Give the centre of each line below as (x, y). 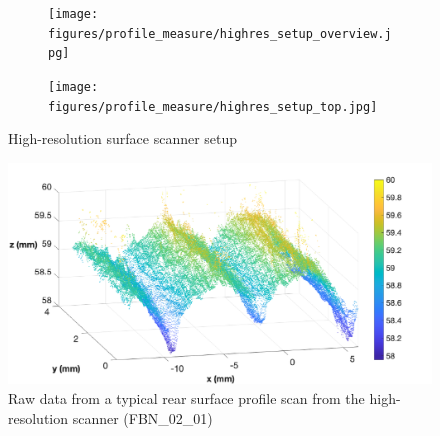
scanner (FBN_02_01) (142, 417)
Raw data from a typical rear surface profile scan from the (186, 397)
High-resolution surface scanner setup (123, 138)
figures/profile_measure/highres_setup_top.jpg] (213, 106)
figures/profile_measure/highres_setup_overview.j (220, 33)
